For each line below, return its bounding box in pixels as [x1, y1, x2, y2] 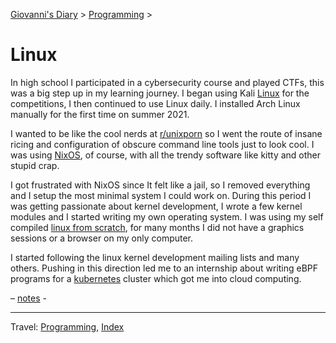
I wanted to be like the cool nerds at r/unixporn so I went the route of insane [10, 127, 323, 139]
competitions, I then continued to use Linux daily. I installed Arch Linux [10, 97, 301, 109]
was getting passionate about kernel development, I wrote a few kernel [10, 200, 303, 212]
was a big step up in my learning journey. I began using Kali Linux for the [10, 87, 310, 99]
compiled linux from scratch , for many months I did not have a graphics [10, 221, 305, 233]
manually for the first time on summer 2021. [10, 108, 190, 120]
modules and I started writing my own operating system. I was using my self [10, 210, 324, 223]
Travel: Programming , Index [10, 320, 125, 333]
